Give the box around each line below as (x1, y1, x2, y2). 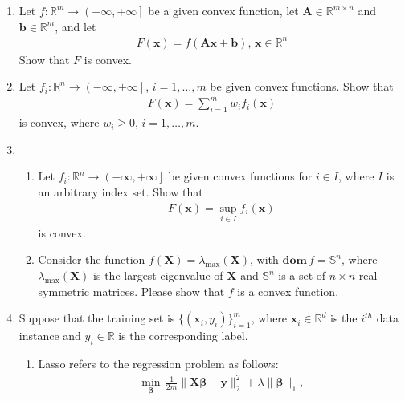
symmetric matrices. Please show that (38, 282, 225, 299)
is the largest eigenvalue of (93, 267, 223, 284)
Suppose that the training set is (18, 310, 175, 326)
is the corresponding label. (118, 327, 248, 344)
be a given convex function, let (148, 2, 299, 18)
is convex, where (18, 114, 100, 131)
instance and (18, 327, 81, 344)
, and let (55, 18, 96, 34)
